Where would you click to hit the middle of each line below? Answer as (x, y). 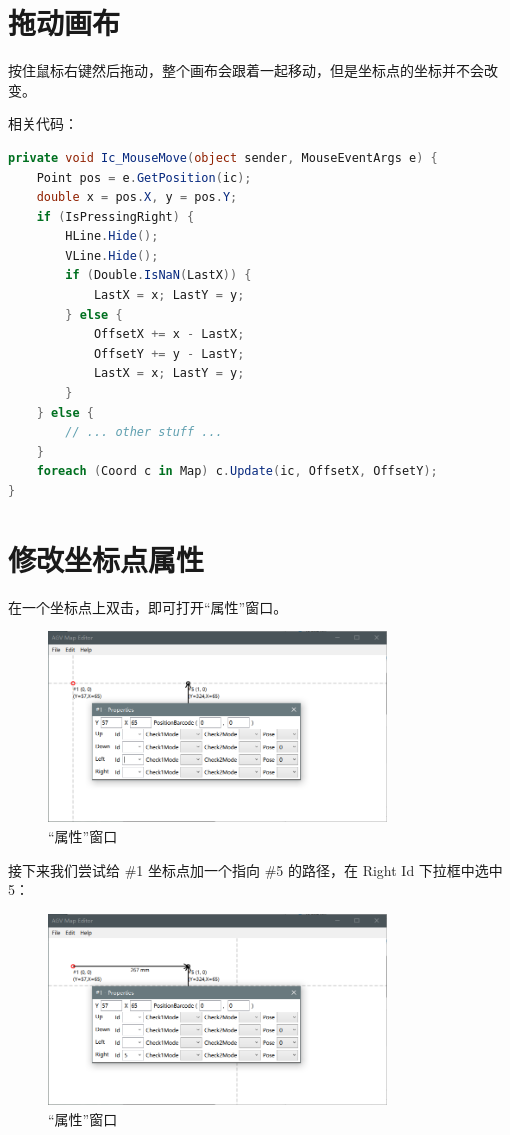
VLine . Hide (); (112, 255)
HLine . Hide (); (112, 236)
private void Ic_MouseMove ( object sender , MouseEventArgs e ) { (223, 157)
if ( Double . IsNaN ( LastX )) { (158, 275)
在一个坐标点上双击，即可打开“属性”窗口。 (148, 606)
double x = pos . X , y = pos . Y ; (137, 197)
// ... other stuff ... (144, 432)
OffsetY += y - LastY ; (169, 353)
